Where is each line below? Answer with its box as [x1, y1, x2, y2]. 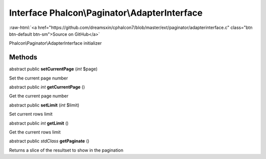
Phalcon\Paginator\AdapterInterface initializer [9, 40, 102, 46]
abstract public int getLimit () [9, 120, 69, 126]
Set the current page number [9, 75, 68, 81]
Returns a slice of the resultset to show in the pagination [9, 147, 124, 153]
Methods [9, 53, 37, 61]
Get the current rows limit [9, 129, 61, 135]
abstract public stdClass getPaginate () [9, 138, 90, 144]
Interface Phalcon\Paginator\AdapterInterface [9, 7, 203, 18]
